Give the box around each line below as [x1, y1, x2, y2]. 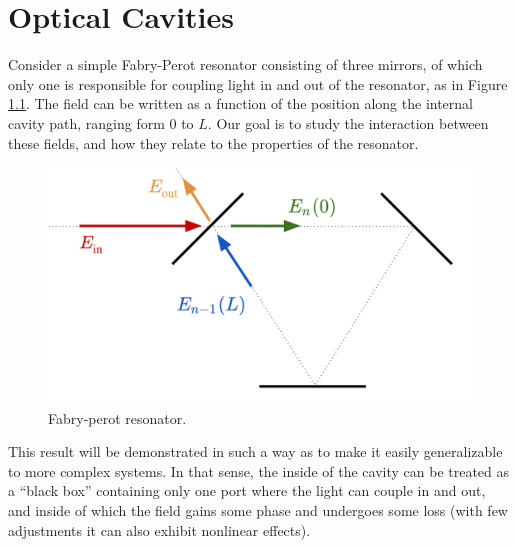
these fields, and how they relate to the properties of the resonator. [8, 132, 419, 153]
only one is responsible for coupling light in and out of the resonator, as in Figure [8, 73, 508, 94]
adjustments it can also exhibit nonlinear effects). [8, 519, 311, 540]
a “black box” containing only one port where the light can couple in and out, [8, 480, 486, 501]
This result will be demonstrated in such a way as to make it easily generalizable [8, 441, 503, 462]
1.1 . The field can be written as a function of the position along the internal [8, 93, 473, 114]
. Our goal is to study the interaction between [207, 112, 489, 133]
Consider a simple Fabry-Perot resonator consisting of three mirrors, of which [8, 54, 483, 75]
